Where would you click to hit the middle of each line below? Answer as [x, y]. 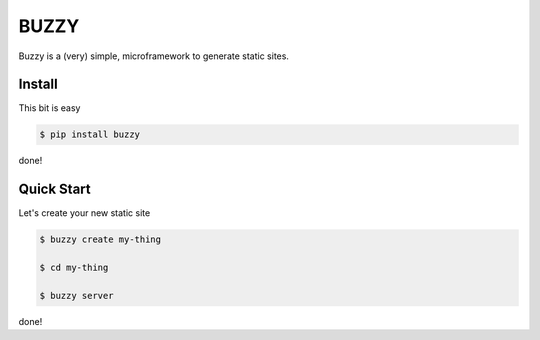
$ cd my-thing [74, 268]
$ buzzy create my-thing [100, 239]
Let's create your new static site [84, 213]
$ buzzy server [76, 295]
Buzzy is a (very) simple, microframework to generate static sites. [154, 56]
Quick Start [54, 189]
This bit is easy [49, 108]
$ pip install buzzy [89, 134]
